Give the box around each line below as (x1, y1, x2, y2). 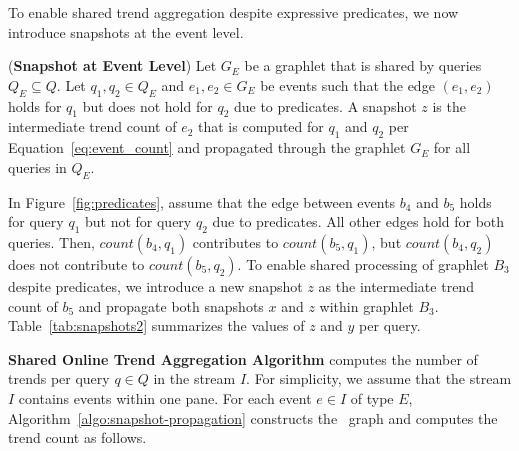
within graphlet (319, 295, 414, 316)
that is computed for (198, 116, 324, 137)
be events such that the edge (260, 74, 435, 95)
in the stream (153, 368, 236, 389)
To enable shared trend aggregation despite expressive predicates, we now (8, 2, 459, 22)
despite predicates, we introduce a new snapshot (8, 275, 303, 296)
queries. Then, (8, 231, 95, 252)
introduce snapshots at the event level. (8, 21, 244, 42)
